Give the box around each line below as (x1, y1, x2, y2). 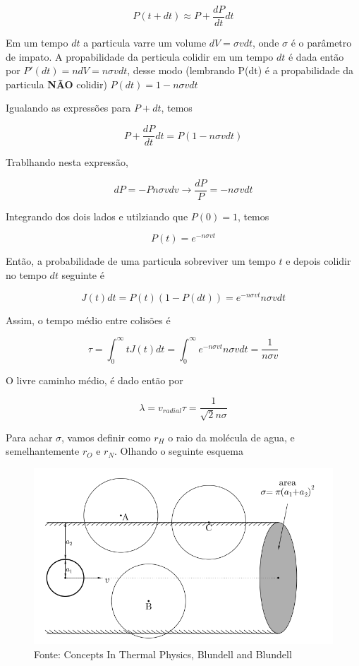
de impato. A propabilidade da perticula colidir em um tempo (6, 49, 274, 64)
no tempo (6, 268, 47, 283)
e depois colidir (286, 254, 351, 268)
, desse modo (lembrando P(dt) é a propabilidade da (127, 63, 354, 78)
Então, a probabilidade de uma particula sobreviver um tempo (6, 254, 276, 268)
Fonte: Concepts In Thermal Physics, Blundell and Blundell (34, 646, 292, 661)
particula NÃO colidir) (6, 76, 107, 91)
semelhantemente (6, 444, 80, 458)
